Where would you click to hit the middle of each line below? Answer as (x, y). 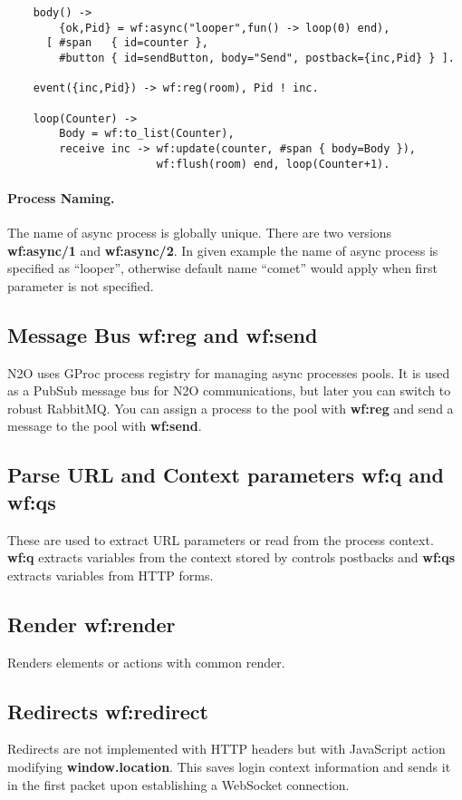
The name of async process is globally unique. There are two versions (200, 233)
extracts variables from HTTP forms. (111, 575)
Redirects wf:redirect (108, 711)
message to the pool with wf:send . (105, 426)
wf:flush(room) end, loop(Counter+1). (273, 164)
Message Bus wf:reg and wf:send (163, 334)
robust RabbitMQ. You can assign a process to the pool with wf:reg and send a (231, 408)
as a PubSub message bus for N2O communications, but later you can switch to (229, 390)
